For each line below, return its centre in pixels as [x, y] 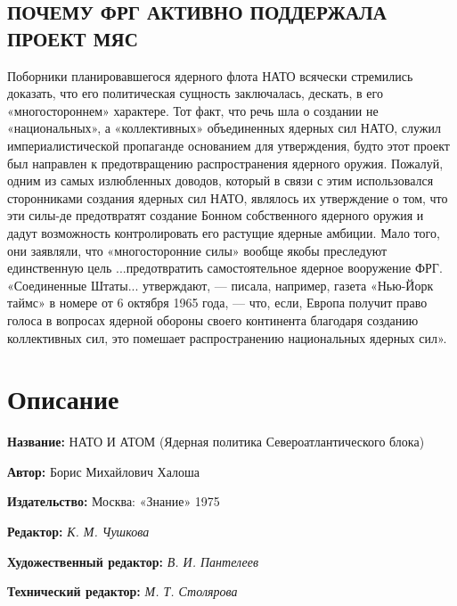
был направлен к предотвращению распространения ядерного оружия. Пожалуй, [225, 163]
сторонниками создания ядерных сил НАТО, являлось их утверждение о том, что [228, 197]
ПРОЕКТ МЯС [73, 38]
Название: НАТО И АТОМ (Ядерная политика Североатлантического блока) [216, 442]
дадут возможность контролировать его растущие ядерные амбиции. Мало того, [224, 232]
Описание [63, 399]
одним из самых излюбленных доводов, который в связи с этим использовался [220, 180]
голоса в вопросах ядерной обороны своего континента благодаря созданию [213, 319]
